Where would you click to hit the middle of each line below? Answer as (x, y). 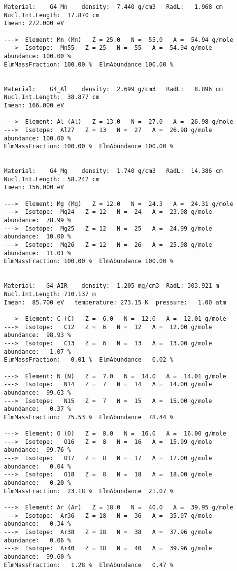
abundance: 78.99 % (38, 220)
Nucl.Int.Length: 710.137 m (50, 294)
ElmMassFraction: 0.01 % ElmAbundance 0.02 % (89, 360)
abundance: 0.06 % (38, 540)
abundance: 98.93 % (38, 335)
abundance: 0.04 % (38, 466)
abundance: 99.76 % (38, 450)
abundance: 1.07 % (38, 352)
